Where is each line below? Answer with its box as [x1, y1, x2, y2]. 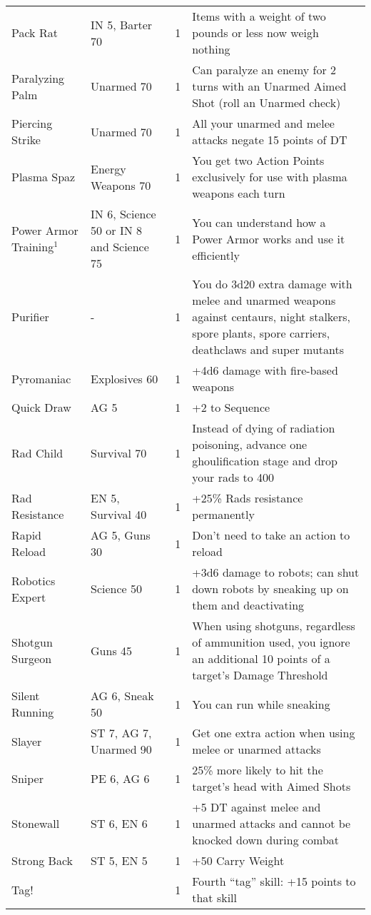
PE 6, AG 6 [91, 769, 150, 787]
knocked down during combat [192, 831, 340, 848]
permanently [192, 506, 255, 522]
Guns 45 [91, 642, 133, 659]
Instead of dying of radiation [192, 420, 335, 436]
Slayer [11, 732, 42, 749]
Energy [91, 160, 126, 177]
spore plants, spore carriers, [192, 325, 330, 341]
